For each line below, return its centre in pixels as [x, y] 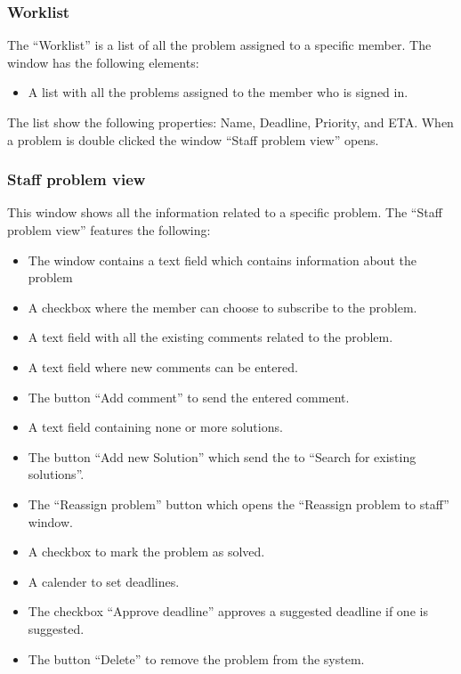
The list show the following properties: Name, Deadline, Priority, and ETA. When [230, 122]
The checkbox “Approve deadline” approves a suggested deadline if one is [228, 611]
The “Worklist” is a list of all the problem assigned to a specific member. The [219, 45]
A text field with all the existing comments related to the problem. [210, 337]
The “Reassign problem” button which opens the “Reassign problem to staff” [239, 503]
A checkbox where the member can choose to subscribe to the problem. [222, 307]
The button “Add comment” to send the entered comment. [189, 397]
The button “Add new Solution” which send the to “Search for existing [222, 456]
